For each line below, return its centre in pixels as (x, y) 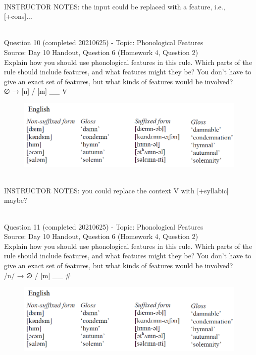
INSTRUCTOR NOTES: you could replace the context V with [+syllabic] (116, 190)
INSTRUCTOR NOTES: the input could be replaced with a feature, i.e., (115, 6)
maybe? (16, 200)
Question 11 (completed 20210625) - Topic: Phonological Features (104, 226)
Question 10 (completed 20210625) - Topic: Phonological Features (104, 42)
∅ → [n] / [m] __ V (36, 91)
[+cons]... (18, 16)
